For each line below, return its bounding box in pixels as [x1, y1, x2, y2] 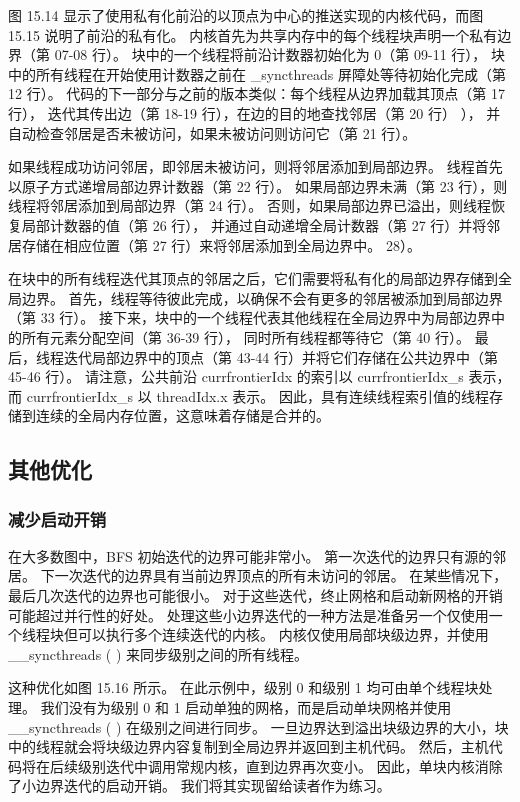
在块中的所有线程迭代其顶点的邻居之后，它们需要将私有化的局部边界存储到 [8, 268, 498, 289]
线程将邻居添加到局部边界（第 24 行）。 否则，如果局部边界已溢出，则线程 [8, 195, 491, 216]
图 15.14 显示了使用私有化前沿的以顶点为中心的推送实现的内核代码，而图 [8, 5, 484, 25]
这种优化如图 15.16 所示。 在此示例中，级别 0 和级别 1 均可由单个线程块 [8, 677, 479, 698]
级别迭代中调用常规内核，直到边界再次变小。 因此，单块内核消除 [77, 755, 503, 776]
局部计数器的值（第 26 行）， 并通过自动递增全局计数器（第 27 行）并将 [21, 214, 487, 235]
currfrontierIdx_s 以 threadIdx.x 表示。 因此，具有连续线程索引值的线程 [26, 385, 489, 406]
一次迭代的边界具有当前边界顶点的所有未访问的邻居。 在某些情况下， [54, 565, 508, 586]
